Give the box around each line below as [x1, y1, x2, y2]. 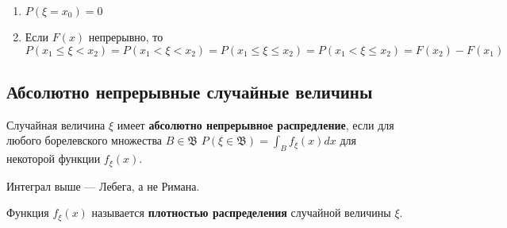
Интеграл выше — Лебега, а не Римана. [6, 177, 200, 194]
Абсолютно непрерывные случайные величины [6, 79, 373, 103]
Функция [6, 204, 49, 221]
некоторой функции [6, 150, 101, 167]
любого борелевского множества [6, 132, 163, 149]
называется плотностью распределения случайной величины [91, 204, 391, 221]
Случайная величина [6, 116, 106, 133]
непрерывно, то [88, 29, 163, 44]
